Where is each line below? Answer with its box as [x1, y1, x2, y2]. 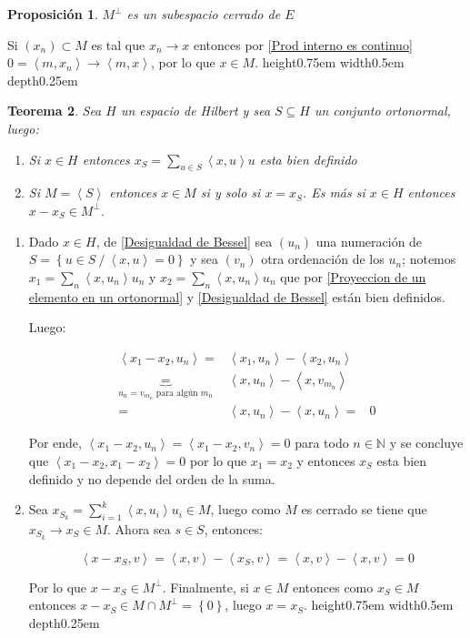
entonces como [292, 577, 374, 596]
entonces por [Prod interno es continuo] [193, 35, 413, 54]
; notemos [402, 249, 456, 268]
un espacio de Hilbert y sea [120, 101, 271, 120]
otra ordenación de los [261, 249, 385, 268]
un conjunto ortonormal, [314, 101, 451, 120]
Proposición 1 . [7, 5, 98, 23]
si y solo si [200, 183, 261, 202]
